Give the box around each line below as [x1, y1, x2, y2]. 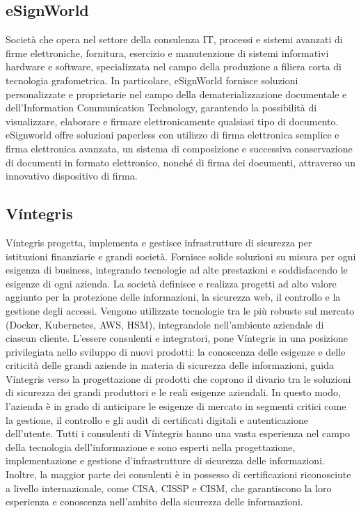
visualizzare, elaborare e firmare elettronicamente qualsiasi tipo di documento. [6, 113, 339, 128]
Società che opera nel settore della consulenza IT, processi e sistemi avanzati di [6, 32, 343, 47]
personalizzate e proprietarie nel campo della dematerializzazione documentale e [6, 86, 347, 101]
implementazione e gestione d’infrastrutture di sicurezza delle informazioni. [6, 453, 325, 468]
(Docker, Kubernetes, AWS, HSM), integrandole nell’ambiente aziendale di [6, 317, 324, 331]
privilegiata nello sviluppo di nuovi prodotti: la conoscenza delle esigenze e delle [6, 344, 346, 358]
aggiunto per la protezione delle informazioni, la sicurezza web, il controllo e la [6, 290, 341, 304]
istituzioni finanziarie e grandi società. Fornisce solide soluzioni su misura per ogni [6, 248, 356, 263]
